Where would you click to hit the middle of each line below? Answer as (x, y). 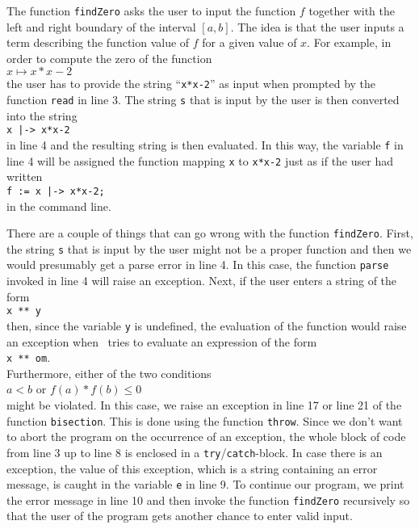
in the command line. (59, 206)
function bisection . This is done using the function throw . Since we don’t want (205, 420)
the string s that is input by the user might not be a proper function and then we (209, 248)
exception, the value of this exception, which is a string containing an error (192, 468)
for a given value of (249, 42)
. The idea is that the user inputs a (317, 26)
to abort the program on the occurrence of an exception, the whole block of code (206, 437)
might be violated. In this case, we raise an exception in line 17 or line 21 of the (204, 405)
